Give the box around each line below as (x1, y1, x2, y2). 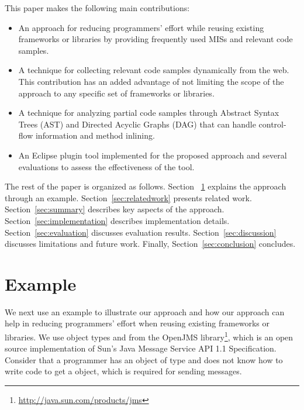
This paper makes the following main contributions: (5, 2, 190, 13)
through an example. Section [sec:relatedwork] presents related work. (5, 191, 252, 204)
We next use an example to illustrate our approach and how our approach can (5, 305, 285, 318)
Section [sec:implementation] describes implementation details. (5, 214, 230, 226)
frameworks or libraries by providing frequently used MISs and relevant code (18, 33, 293, 45)
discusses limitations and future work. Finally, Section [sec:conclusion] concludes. (5, 237, 296, 250)
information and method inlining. (35, 129, 155, 142)
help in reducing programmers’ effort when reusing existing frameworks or (5, 317, 270, 329)
